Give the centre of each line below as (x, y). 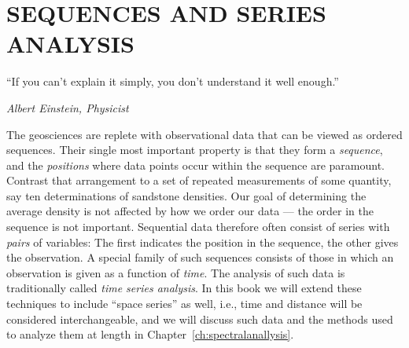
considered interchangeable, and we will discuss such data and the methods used (200, 319)
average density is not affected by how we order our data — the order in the (190, 211)
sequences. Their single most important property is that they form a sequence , (195, 150)
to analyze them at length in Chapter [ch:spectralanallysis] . (150, 334)
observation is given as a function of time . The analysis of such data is (176, 272)
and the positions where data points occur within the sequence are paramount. (196, 165)
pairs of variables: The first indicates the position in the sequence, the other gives (203, 242)
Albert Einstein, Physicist (68, 107)
